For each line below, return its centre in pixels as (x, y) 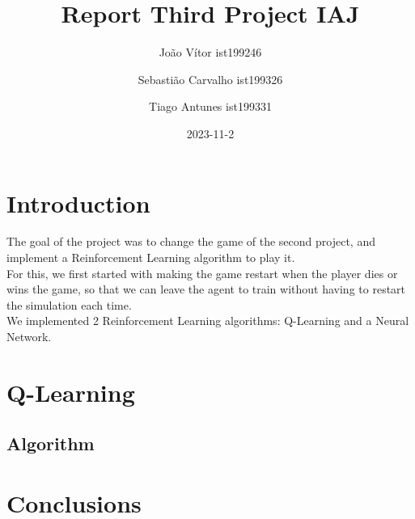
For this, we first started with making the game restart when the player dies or (202, 273)
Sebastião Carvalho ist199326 (210, 79)
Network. (29, 336)
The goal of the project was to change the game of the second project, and (191, 241)
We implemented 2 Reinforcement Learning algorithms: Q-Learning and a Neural (208, 321)
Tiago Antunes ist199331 (210, 106)
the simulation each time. (69, 304)
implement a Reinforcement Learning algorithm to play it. (151, 257)
